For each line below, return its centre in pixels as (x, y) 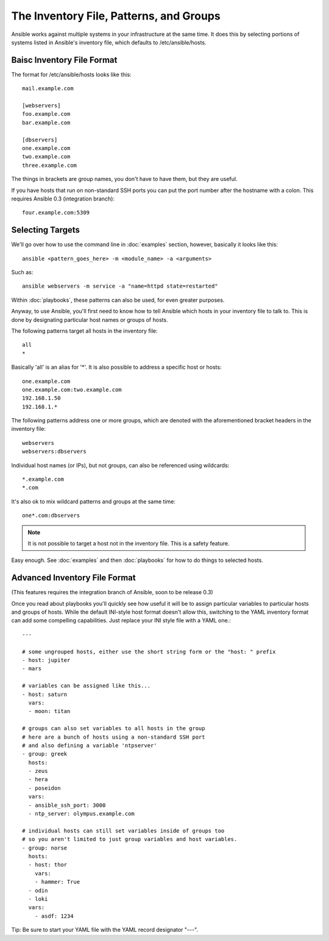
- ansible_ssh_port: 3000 (67, 805)
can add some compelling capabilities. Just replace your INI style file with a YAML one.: (121, 620)
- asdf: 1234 (54, 916)
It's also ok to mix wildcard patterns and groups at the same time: (94, 501)
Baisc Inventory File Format (64, 60)
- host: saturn (45, 694)
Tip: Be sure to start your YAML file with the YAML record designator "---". (104, 930)
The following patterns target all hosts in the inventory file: (84, 331)
